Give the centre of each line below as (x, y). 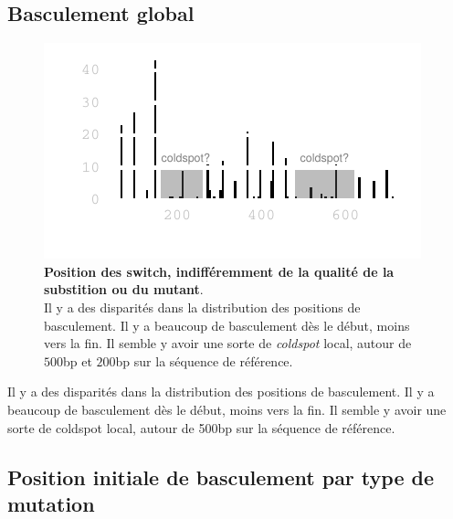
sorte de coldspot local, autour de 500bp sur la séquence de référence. (201, 427)
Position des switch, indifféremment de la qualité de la (219, 271)
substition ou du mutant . (124, 289)
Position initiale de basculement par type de (221, 477)
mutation (51, 503)
